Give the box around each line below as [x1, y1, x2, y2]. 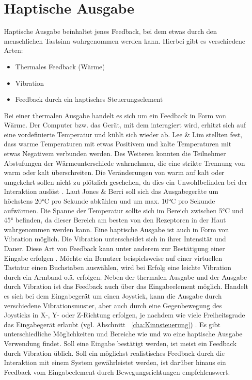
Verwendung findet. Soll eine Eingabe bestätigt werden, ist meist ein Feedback [4, 338, 236, 348]
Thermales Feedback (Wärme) [15, 61, 105, 71]
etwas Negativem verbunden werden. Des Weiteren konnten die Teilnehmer [4, 148, 226, 158]
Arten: [4, 45, 23, 55]
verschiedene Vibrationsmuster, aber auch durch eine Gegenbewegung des [4, 300, 222, 310]
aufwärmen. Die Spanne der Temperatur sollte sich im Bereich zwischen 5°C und [4, 205, 244, 215]
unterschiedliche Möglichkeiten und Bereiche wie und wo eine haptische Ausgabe [4, 329, 243, 339]
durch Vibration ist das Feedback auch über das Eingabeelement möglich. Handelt [4, 281, 248, 291]
